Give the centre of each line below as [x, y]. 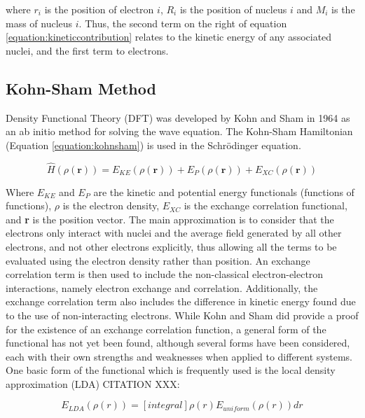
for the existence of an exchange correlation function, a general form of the [166, 329]
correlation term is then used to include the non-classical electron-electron [165, 274]
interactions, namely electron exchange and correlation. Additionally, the [162, 287]
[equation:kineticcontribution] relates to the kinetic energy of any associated [169, 37]
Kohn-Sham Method [81, 88]
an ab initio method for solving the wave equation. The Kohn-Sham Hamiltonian [179, 131]
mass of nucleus [39, 23]
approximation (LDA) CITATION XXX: [93, 383]
